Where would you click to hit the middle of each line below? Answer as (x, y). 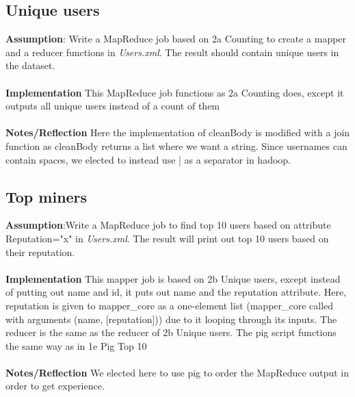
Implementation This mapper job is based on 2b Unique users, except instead (173, 278)
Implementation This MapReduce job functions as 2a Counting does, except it (175, 92)
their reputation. (40, 252)
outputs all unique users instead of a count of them (113, 106)
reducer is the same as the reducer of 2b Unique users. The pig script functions (171, 332)
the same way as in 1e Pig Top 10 (76, 345)
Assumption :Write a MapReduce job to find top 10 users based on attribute (168, 225)
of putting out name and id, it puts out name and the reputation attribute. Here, (176, 292)
